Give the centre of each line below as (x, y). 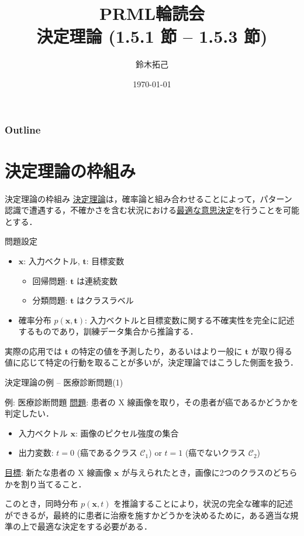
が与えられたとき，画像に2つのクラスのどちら (210, 472)
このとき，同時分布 (42, 503)
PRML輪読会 (152, 13)
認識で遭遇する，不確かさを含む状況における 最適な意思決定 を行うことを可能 (152, 210)
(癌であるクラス (107, 453)
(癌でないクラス (215, 453)
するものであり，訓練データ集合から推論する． (108, 331)
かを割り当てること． (46, 484)
